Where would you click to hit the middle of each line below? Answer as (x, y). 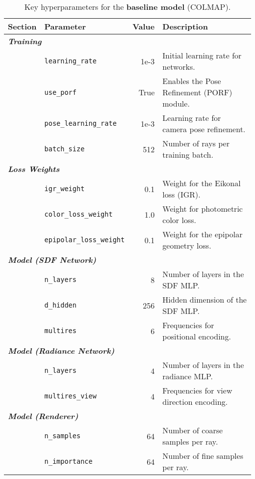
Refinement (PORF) (197, 92)
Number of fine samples (203, 456)
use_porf (60, 92)
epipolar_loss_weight (85, 240)
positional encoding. (197, 336)
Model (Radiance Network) (61, 351)
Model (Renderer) (43, 416)
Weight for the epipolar (203, 234)
